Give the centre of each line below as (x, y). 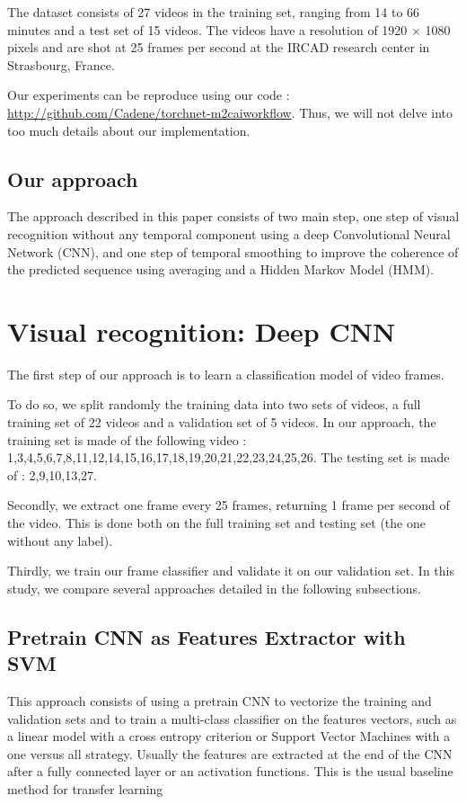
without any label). (60, 540)
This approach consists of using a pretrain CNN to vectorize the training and (220, 700)
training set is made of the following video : (127, 439)
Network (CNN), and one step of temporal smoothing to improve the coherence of (233, 251)
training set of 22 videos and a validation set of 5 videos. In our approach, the (222, 422)
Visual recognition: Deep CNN (202, 331)
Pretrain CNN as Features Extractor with (207, 636)
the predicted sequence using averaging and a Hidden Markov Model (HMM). (221, 269)
